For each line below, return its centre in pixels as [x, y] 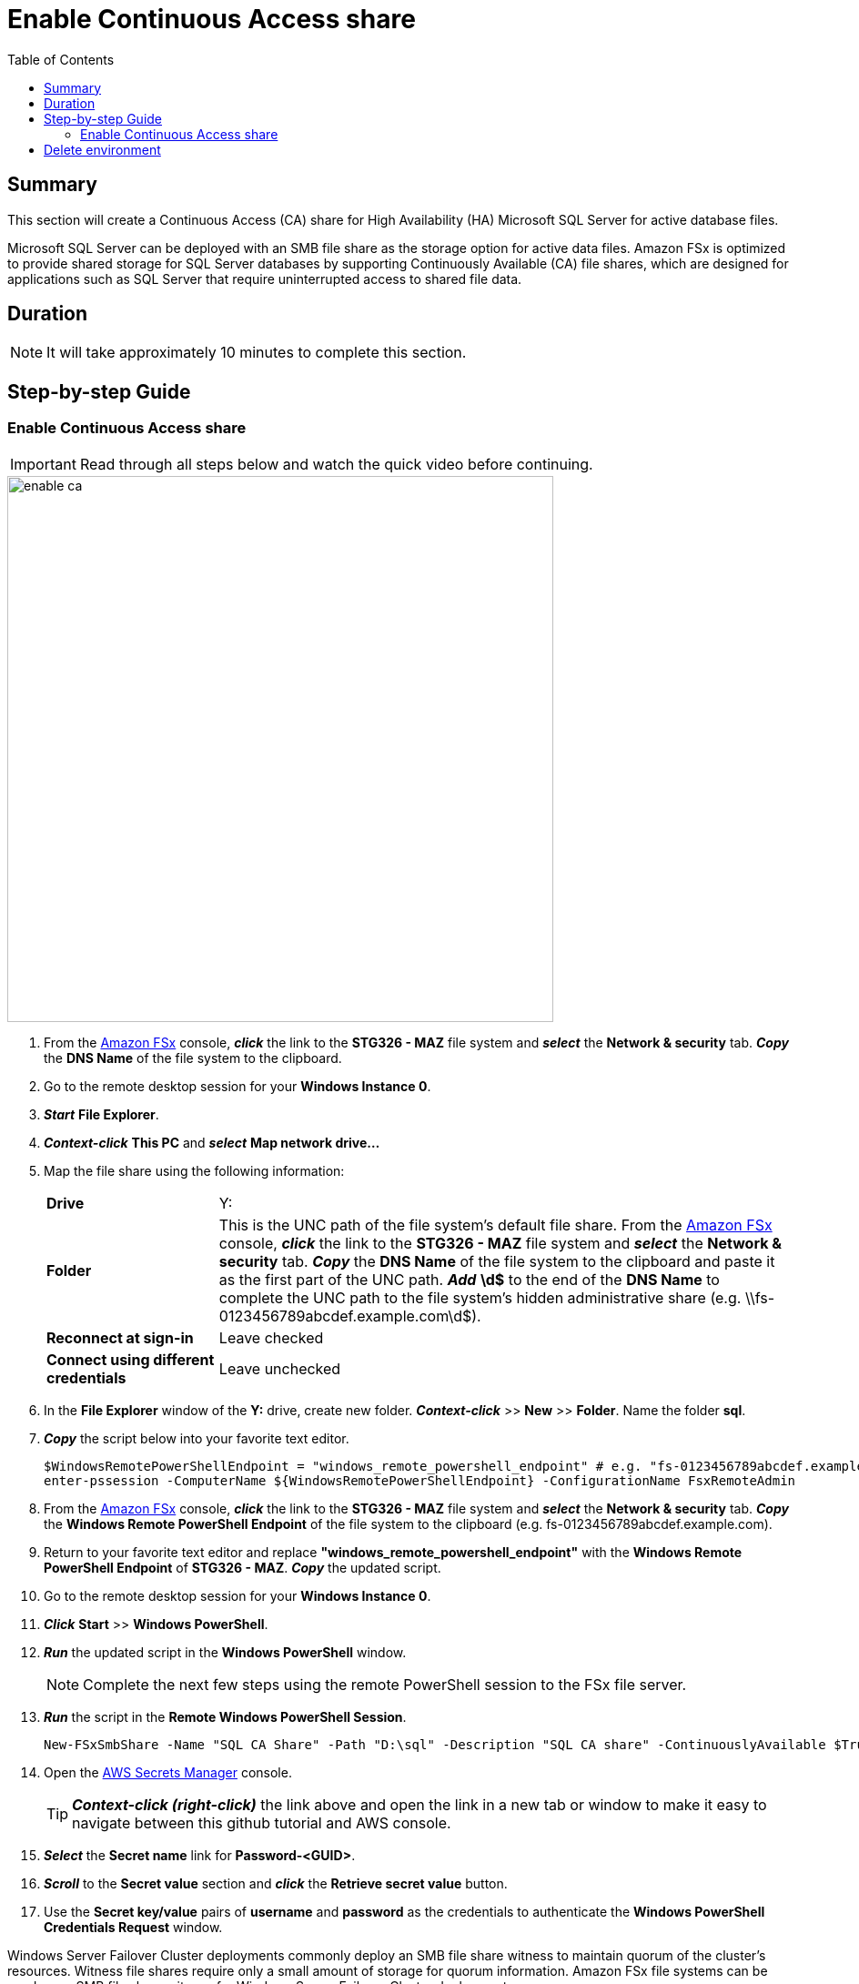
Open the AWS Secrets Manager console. [168, 1772]
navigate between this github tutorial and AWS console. [262, 1822]
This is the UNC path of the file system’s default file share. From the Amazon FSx [495, 1225]
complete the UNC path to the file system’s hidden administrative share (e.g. [480, 1297]
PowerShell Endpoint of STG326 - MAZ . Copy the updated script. [243, 1567]
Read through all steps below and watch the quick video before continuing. [336, 464]
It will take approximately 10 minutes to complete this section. [257, 353]
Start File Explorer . [101, 1114]
